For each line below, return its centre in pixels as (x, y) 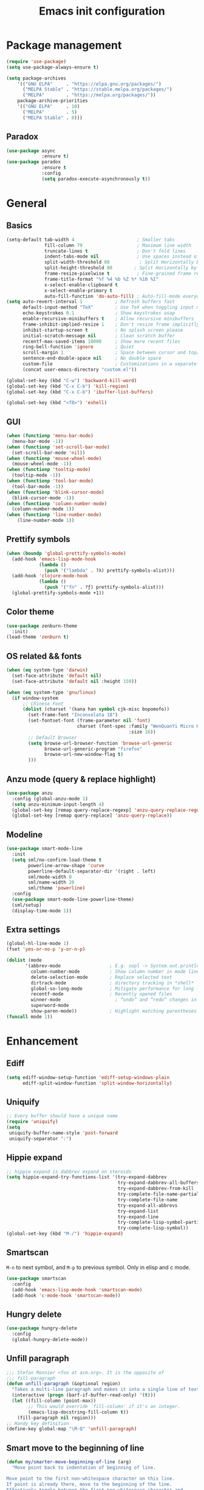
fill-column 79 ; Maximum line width (118, 245)
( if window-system (35, 698)
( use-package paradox (34, 162)
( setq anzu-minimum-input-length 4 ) (58, 804)
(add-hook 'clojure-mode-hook (50, 576)
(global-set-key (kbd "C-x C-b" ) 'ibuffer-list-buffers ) (80, 392)
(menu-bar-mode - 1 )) (38, 441)
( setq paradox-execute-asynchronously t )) (96, 179)
